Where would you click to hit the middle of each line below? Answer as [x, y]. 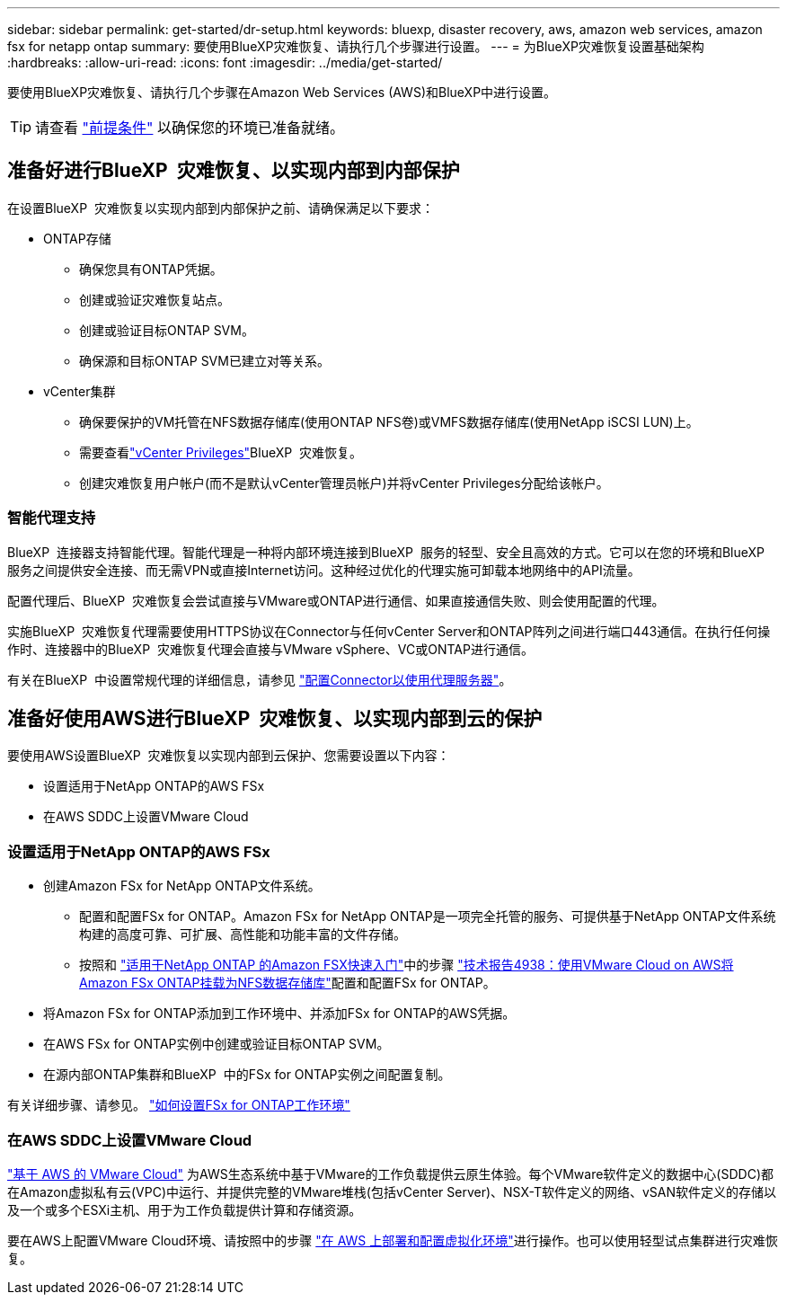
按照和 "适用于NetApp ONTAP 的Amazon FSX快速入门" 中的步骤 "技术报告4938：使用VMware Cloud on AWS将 [407, 965]
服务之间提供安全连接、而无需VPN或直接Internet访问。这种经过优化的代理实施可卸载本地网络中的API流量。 [324, 570]
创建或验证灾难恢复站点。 [155, 299]
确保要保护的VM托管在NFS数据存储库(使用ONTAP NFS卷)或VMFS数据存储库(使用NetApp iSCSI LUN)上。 [389, 421]
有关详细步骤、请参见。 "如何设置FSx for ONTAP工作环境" [179, 1105]
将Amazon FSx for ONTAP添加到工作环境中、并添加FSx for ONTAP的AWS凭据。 [279, 1014]
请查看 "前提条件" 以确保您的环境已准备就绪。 [190, 128]
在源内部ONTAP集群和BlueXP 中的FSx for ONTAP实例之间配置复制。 [247, 1075]
